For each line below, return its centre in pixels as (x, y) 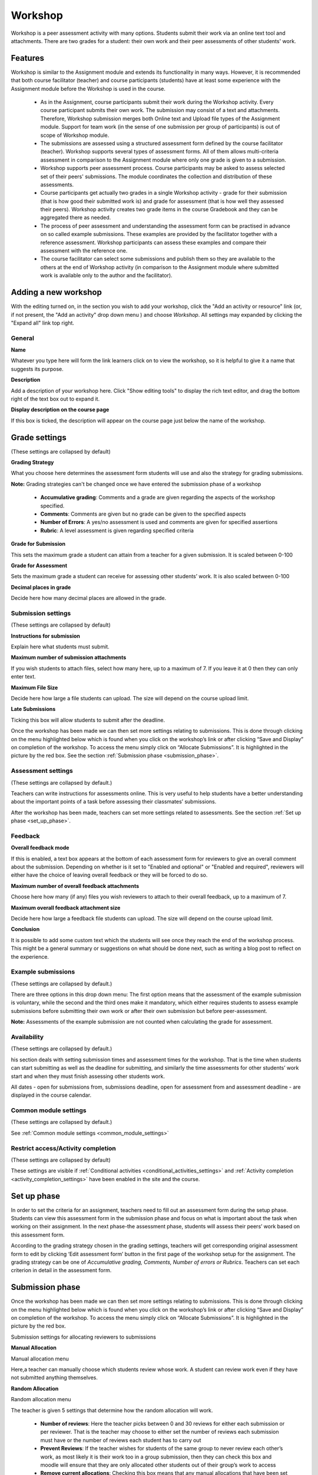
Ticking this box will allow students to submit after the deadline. (88, 720)
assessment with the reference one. (84, 251)
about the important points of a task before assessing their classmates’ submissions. (114, 802)
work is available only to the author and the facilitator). (107, 276)
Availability (27, 1037)
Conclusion (25, 929)
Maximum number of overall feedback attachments (75, 886)
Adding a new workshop (57, 292)
